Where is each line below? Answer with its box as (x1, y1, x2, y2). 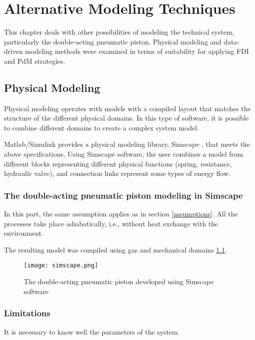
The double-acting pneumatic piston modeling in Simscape (4, 189, 243, 201)
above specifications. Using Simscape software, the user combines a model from (4, 149, 243, 159)
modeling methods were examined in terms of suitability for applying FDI (25, 46, 249, 56)
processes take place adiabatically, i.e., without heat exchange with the (4, 218, 218, 228)
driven (4, 46, 23, 56)
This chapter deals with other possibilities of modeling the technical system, (4, 27, 234, 37)
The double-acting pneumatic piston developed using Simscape (24, 276, 214, 287)
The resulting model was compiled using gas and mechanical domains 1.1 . (4, 244, 227, 255)
